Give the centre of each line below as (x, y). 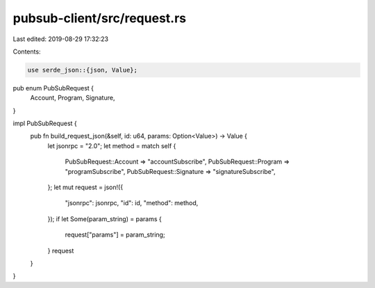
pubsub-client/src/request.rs (100, 18)
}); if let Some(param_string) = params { (105, 218)
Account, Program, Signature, (73, 98)
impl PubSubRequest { (45, 123)
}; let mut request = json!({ (85, 187)
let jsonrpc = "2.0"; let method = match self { (112, 145)
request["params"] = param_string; (115, 235)
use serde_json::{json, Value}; (83, 70)
